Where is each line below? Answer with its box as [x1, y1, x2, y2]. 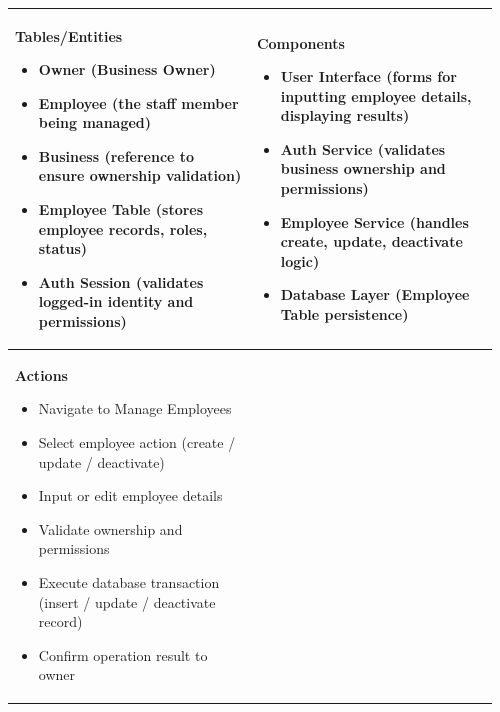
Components [256, 32, 345, 53]
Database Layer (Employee [280, 284, 470, 305]
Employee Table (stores [38, 199, 204, 220]
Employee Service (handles [280, 211, 469, 232]
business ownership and [280, 158, 446, 179]
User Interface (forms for [280, 66, 457, 87]
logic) [280, 250, 320, 271]
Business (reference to [38, 145, 195, 166]
